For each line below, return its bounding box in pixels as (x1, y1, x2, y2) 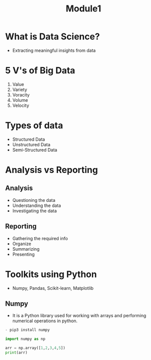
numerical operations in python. (12, 318, 78, 324)
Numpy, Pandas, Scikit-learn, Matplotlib (12, 285, 94, 291)
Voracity (12, 91, 30, 97)
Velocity (12, 102, 29, 108)
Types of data (5, 120, 63, 131)
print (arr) (5, 350, 28, 355)
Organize (12, 241, 31, 247)
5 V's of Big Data (5, 65, 75, 76)
